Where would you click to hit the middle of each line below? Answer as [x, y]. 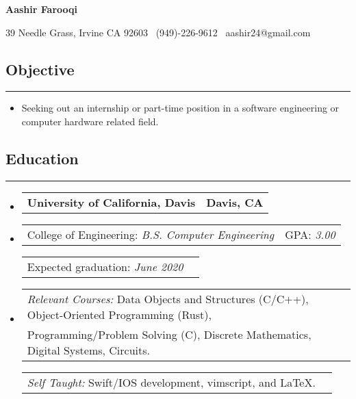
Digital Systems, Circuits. [88, 350]
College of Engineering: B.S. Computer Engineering [151, 234]
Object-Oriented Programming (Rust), [119, 314]
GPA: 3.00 [310, 234]
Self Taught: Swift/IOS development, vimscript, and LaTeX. [171, 382]
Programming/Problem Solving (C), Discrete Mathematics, [169, 334]
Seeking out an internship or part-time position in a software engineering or [180, 108]
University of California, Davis [111, 202]
